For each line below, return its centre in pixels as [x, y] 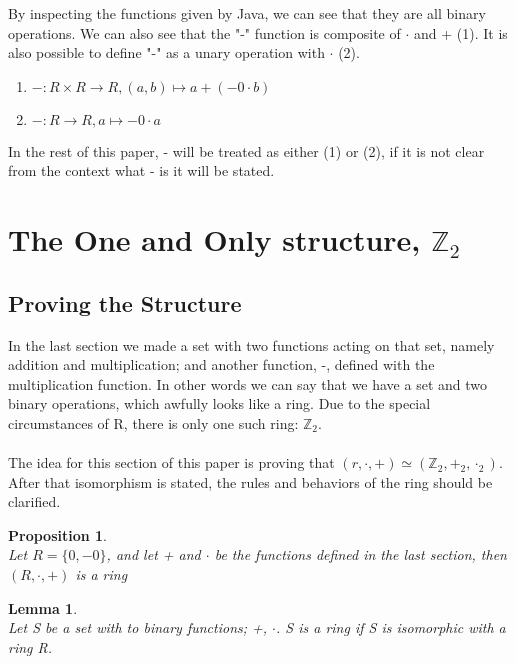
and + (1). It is [460, 32]
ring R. [30, 646]
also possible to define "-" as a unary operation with [166, 52]
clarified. [34, 501]
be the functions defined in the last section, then [360, 554]
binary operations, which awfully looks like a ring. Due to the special [219, 403]
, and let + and [153, 554]
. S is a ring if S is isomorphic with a [391, 627]
